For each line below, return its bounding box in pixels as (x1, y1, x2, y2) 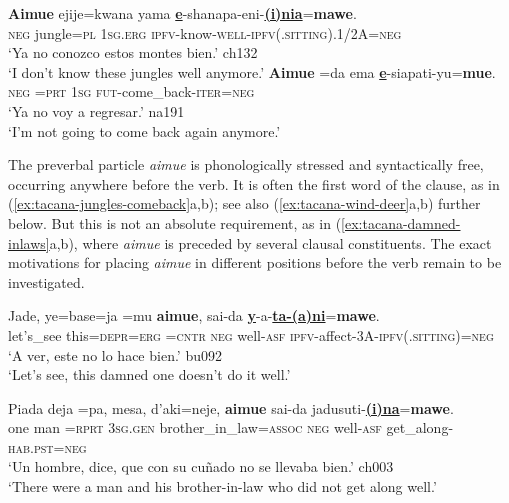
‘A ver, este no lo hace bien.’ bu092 (8, 344, 222, 365)
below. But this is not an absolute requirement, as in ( (8, 212, 342, 233)
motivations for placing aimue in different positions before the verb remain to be (8, 252, 502, 273)
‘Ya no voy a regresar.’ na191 (8, 100, 185, 121)
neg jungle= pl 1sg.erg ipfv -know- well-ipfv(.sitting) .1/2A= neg (8, 22, 402, 43)
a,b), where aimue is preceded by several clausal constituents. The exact (49, 232, 492, 253)
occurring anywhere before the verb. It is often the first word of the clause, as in (8, 173, 500, 194)
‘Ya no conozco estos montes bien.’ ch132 (8, 42, 258, 63)
